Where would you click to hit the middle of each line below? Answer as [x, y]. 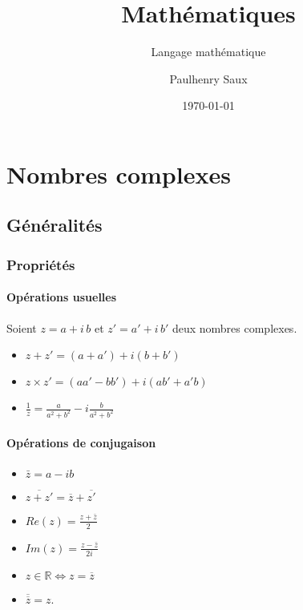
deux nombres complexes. [234, 327]
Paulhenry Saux [208, 78]
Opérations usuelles [62, 297]
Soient [22, 327]
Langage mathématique [208, 52]
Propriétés [41, 264]
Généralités [55, 225]
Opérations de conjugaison [81, 442]
